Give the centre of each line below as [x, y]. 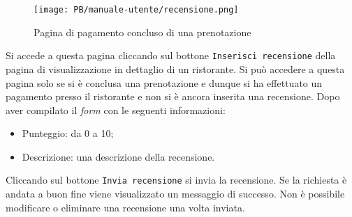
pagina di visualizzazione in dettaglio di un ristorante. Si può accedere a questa [175, 69]
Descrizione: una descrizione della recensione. [118, 156]
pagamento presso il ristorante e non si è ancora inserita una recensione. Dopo [173, 96]
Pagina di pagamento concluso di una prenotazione [142, 32]
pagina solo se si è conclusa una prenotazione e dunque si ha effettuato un [164, 82]
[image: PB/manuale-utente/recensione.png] [136, 10]
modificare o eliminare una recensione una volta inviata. [125, 207]
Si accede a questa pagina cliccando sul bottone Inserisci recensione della [171, 55]
